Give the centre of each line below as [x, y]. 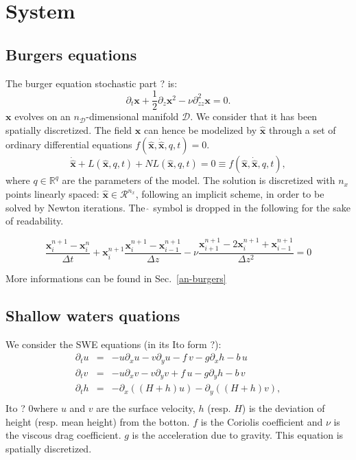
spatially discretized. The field [69, 129]
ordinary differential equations [69, 145]
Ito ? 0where [32, 407]
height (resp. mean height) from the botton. [98, 421]
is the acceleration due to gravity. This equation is [238, 435]
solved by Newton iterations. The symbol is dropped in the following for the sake [178, 207]
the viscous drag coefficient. [63, 435]
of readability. [35, 221]
